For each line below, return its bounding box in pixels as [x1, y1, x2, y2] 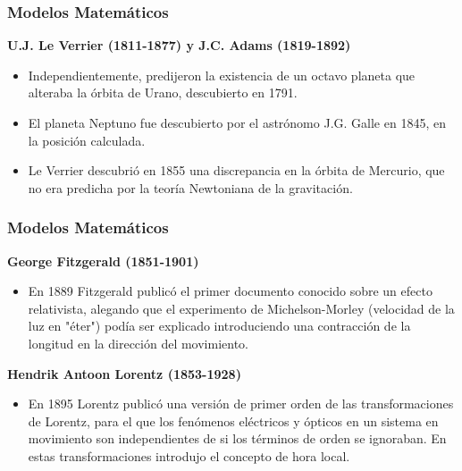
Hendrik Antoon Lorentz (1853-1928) [7, 364, 241, 383]
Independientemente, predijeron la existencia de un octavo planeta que [28, 65, 416, 84]
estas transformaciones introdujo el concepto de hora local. [28, 446, 350, 465]
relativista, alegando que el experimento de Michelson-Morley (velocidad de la [28, 299, 455, 317]
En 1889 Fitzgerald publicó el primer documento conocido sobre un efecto [28, 282, 433, 300]
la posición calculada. [28, 130, 146, 149]
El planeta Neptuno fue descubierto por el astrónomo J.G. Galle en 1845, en [28, 114, 446, 131]
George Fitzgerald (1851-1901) [7, 251, 199, 270]
